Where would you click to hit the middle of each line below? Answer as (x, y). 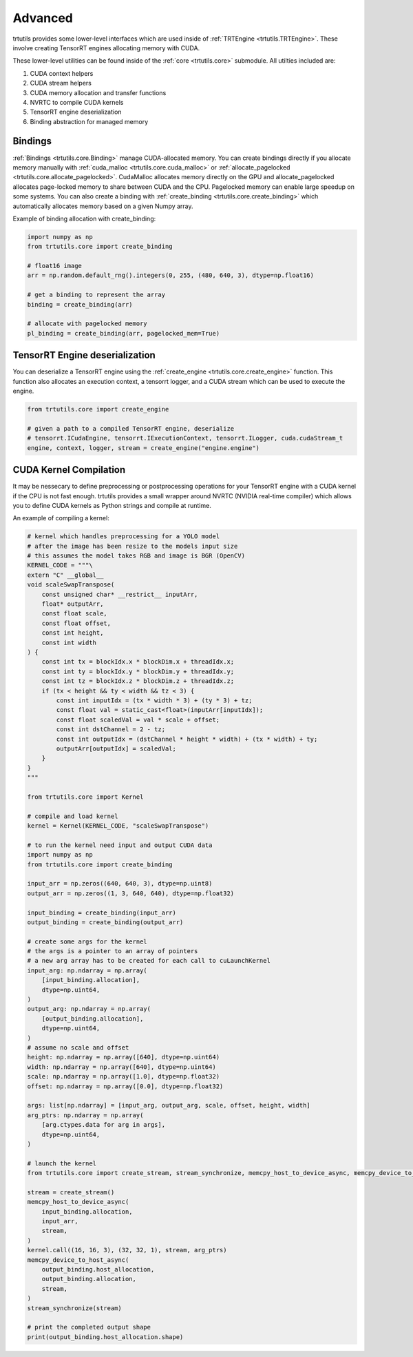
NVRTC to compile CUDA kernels (77, 102)
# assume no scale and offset (78, 1048)
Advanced (43, 18)
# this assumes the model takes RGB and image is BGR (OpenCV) (136, 556)
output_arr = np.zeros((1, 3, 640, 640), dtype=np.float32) (131, 893)
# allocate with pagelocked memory (87, 324)
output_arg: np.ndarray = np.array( (89, 1009)
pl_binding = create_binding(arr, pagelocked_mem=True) (124, 333)
